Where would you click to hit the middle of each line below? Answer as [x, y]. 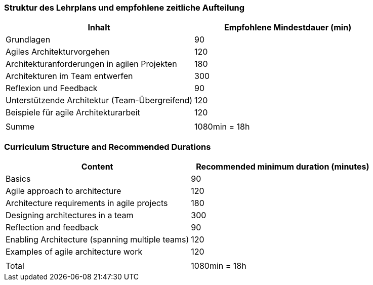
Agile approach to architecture [64, 191]
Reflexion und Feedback [52, 88]
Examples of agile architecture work [74, 252]
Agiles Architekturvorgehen [58, 52]
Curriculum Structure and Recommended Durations [108, 147]
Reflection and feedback [52, 228]
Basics [18, 179]
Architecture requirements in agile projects [87, 203]
